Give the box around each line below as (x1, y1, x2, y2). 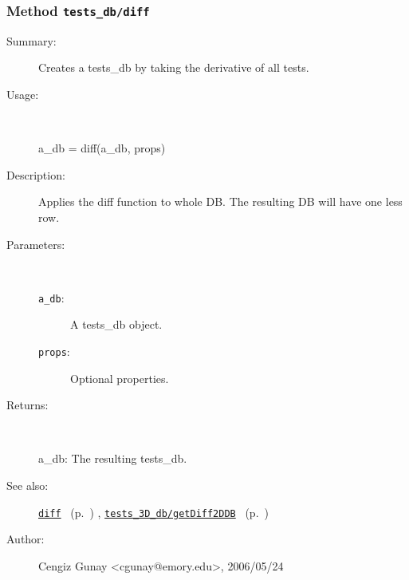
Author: (6, 531, 45, 547)
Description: (6, 166, 65, 183)
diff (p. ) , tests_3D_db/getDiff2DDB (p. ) (38, 503, 269, 520)
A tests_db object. (70, 316, 163, 333)
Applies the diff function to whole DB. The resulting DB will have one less (38, 193, 403, 210)
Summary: (6, 32, 57, 49)
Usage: (6, 85, 39, 102)
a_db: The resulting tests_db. (38, 450, 187, 467)
